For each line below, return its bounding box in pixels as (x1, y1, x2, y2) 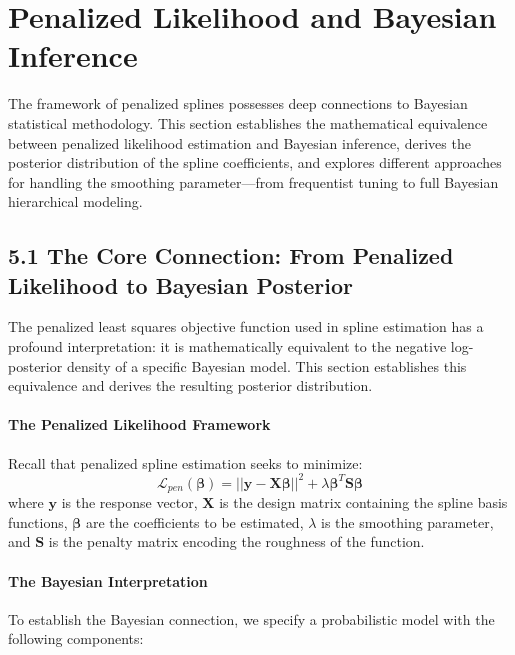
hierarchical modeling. (8, 191, 143, 212)
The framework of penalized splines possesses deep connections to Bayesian (8, 93, 468, 114)
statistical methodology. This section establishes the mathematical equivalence (8, 112, 488, 133)
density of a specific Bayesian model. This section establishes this (66, 355, 467, 376)
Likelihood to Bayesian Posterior (8, 269, 354, 300)
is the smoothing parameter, (321, 511, 494, 532)
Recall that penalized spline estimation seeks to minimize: (8, 452, 363, 473)
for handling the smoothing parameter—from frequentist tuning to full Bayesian (8, 171, 499, 192)
